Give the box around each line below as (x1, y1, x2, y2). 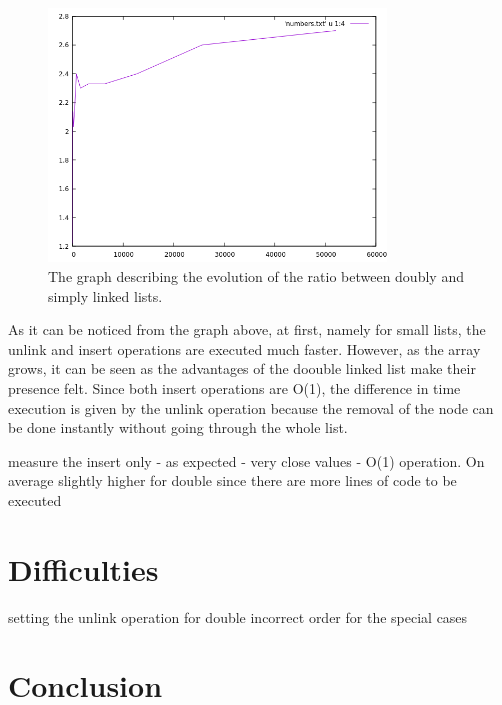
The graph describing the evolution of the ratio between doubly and (48, 265, 464, 286)
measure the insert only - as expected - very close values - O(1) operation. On (8, 450, 485, 471)
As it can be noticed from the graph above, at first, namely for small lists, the (8, 319, 486, 340)
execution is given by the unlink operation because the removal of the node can (8, 397, 494, 418)
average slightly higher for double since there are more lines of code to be (8, 470, 457, 491)
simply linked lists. (48, 285, 163, 306)
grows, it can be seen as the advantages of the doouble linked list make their (8, 358, 476, 379)
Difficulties (8, 548, 159, 589)
